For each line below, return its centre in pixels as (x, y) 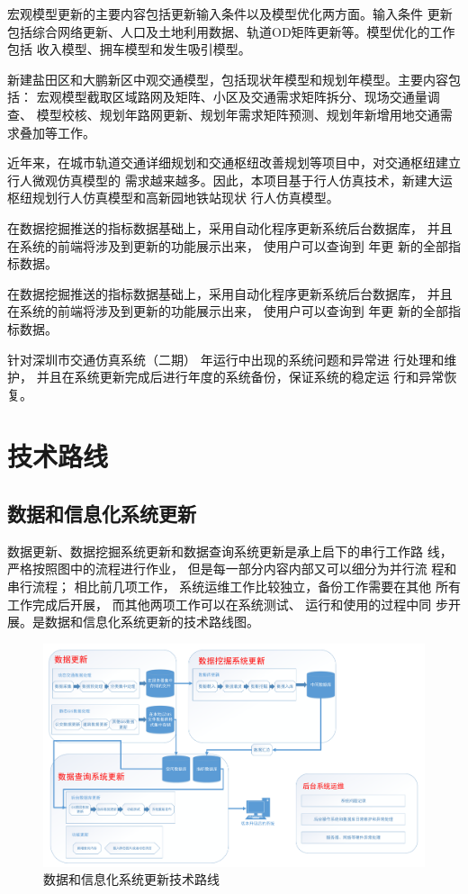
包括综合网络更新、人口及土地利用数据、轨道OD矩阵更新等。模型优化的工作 (231, 31)
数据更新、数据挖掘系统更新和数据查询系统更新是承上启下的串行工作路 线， (230, 551)
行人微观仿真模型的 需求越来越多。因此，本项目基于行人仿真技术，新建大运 (230, 180)
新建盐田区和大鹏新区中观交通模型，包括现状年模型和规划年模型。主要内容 (228, 79)
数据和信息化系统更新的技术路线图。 (152, 622)
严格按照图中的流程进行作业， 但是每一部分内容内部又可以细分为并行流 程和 (232, 569)
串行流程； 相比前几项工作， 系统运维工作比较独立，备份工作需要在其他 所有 (234, 587)
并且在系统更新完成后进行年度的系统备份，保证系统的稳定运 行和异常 (240, 377)
